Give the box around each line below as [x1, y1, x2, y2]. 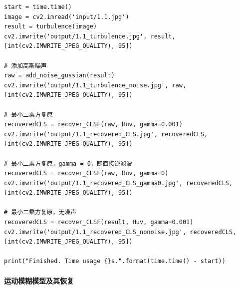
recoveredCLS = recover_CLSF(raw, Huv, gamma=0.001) [4, 121, 183, 128]
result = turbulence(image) [4, 23, 97, 30]
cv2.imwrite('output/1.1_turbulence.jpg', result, [4, 32, 176, 40]
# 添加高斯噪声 [4, 62, 47, 69]
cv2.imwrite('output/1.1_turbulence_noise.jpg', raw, [4, 81, 187, 89]
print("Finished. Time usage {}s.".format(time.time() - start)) [4, 258, 226, 265]
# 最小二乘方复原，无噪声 [4, 209, 77, 216]
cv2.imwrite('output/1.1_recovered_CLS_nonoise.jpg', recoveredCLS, [4, 228, 237, 236]
